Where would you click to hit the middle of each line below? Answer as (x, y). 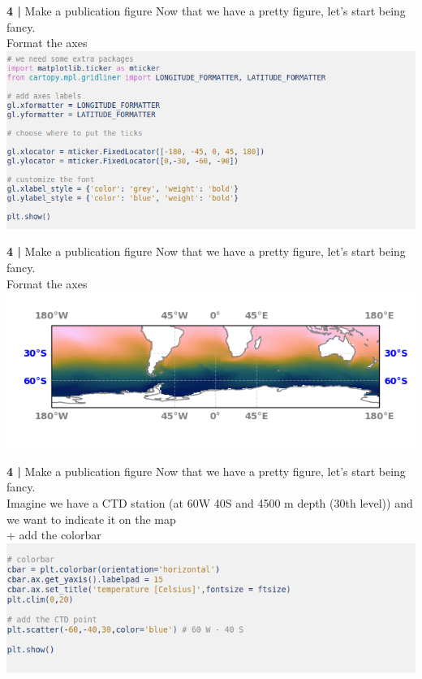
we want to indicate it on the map (91, 519)
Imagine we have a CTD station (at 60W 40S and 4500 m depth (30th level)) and (210, 502)
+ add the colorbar (54, 535)
